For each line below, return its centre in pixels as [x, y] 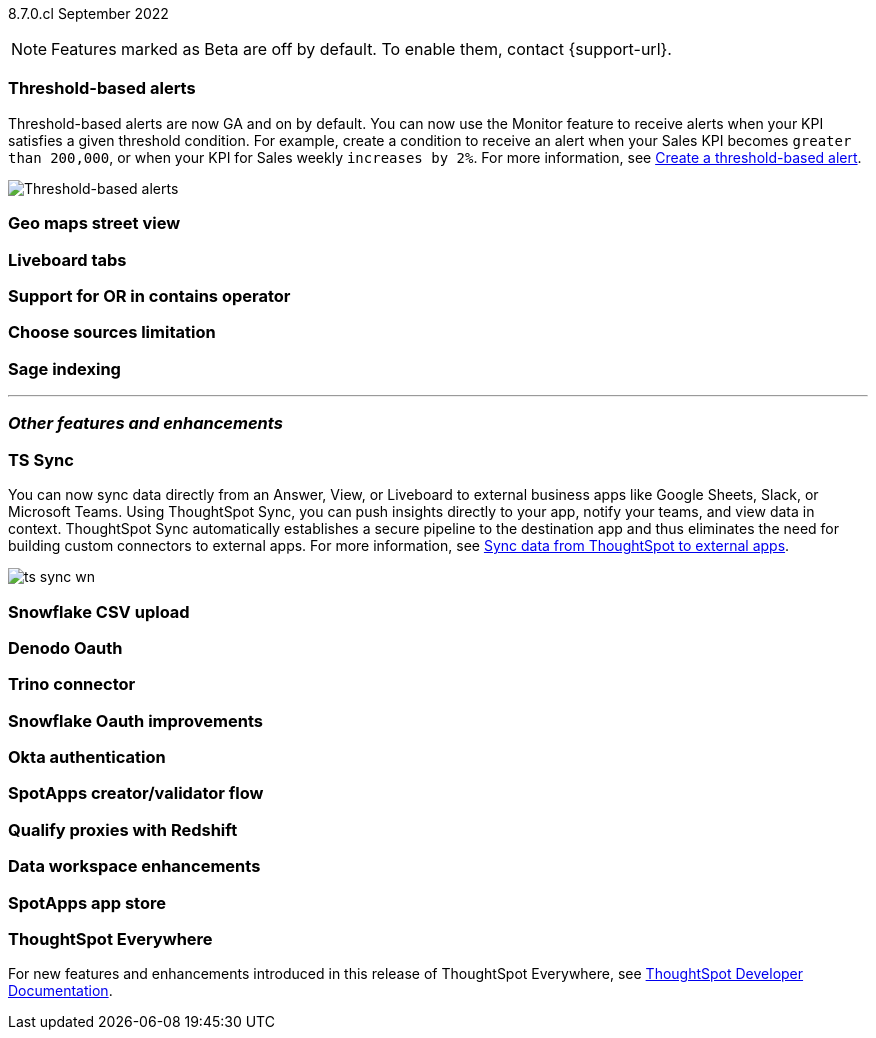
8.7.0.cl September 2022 [88, 13]
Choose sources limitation [112, 332]
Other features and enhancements [145, 423]
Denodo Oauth [65, 647]
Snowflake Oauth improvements [135, 720]
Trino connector [72, 684]
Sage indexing [64, 368]
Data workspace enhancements [134, 866]
